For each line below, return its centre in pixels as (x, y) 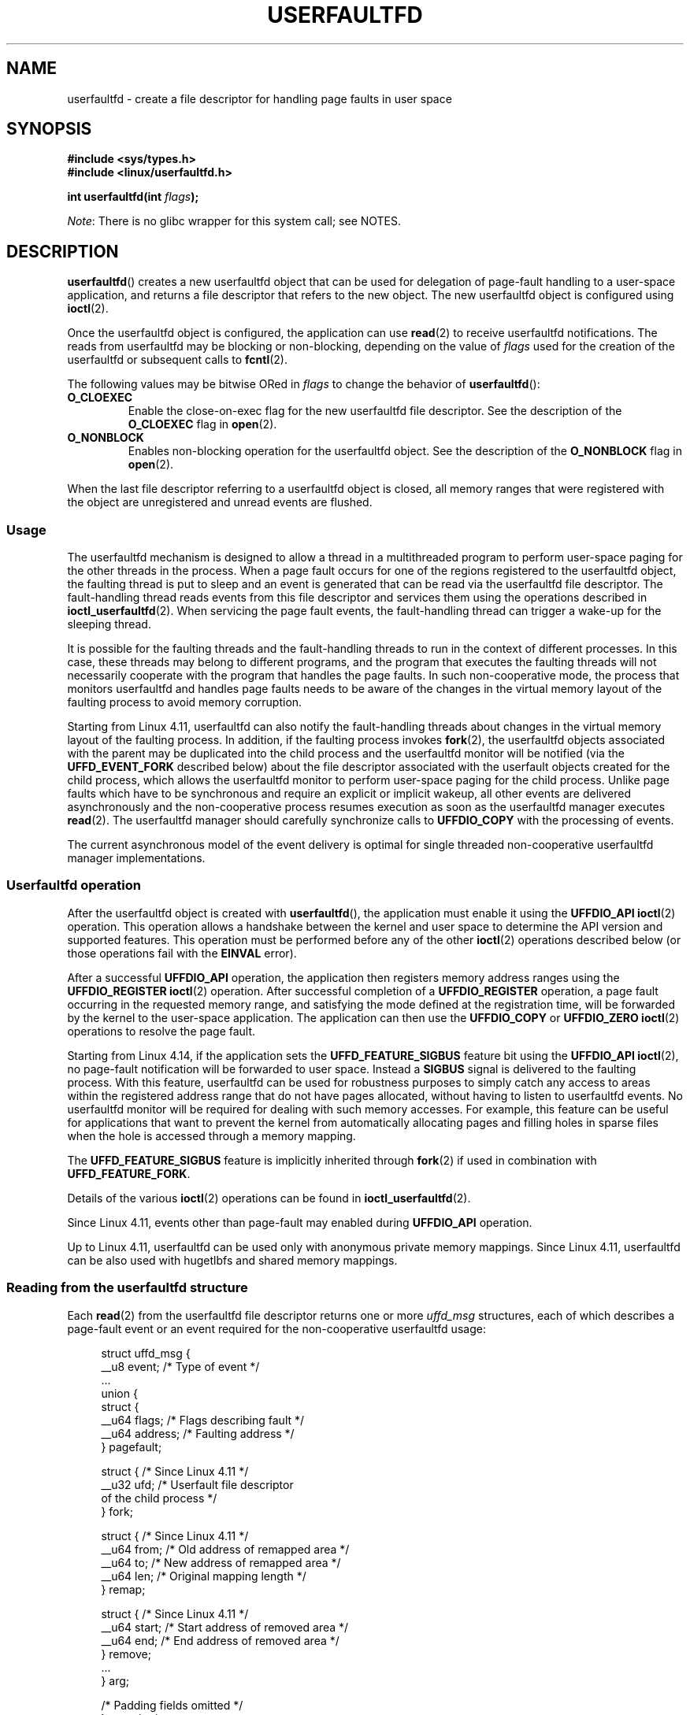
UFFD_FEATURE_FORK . (129, 1173)
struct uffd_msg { (146, 1353)
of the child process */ (159, 1498)
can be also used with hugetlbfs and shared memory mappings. (232, 1260)
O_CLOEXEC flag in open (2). (202, 424)
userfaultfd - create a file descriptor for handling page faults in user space (260, 98)
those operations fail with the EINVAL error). (182, 953)
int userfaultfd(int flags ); (133, 197)
